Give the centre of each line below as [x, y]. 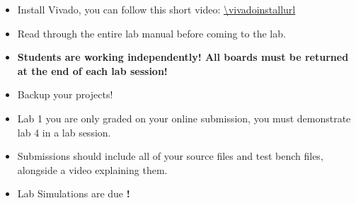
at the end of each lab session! [92, 70]
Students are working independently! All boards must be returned [183, 57]
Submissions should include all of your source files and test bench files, [170, 156]
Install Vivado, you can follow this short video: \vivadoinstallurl [156, 9]
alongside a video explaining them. [92, 169]
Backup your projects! [65, 94]
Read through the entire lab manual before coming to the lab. [151, 33]
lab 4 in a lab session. [64, 132]
